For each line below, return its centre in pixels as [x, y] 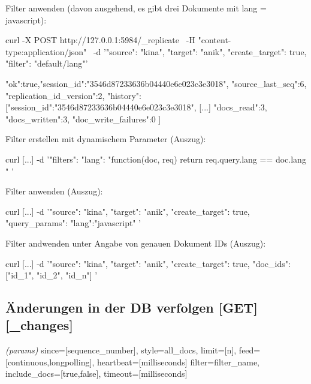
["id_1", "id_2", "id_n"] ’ [52, 275]
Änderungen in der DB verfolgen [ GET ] [132, 307]
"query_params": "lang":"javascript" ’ [73, 223]
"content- [215, 40]
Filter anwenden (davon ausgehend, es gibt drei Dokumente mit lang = [136, 8]
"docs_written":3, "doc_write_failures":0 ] [83, 118]
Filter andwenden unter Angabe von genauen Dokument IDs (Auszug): [136, 243]
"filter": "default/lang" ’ [47, 63]
